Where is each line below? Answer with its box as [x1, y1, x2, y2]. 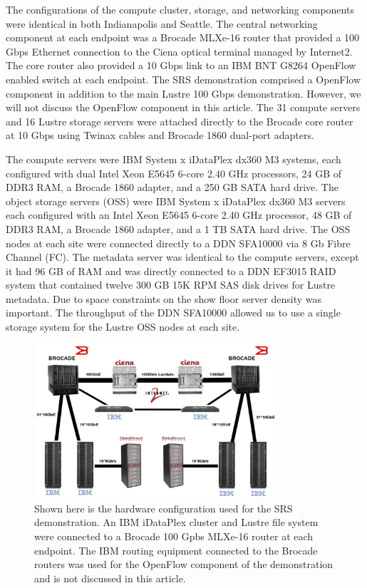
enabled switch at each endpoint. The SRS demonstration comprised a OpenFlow [6, 71, 361, 86]
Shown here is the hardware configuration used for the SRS [34, 500, 293, 515]
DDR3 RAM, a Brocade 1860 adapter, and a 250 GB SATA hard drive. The [6, 180, 338, 195]
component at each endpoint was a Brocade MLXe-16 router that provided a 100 [6, 30, 360, 45]
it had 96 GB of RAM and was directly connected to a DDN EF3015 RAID [6, 263, 336, 278]
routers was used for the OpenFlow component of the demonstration [34, 557, 334, 572]
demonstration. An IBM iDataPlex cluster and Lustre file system [34, 515, 319, 530]
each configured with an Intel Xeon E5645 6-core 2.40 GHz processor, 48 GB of [6, 207, 352, 222]
